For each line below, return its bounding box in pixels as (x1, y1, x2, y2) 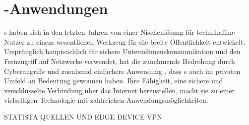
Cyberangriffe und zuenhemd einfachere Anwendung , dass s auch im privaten (4, 65, 241, 76)
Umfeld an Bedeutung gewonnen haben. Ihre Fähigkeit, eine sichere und (4, 75, 223, 86)
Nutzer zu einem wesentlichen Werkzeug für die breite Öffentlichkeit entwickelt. (4, 36, 246, 47)
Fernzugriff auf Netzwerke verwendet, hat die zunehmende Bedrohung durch (4, 56, 235, 66)
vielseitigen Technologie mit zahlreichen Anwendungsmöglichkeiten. (4, 95, 208, 105)
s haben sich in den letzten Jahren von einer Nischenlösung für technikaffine (4, 27, 235, 37)
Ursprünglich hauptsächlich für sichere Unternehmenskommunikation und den (4, 46, 241, 57)
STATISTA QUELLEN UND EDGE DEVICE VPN (4, 111, 162, 122)
